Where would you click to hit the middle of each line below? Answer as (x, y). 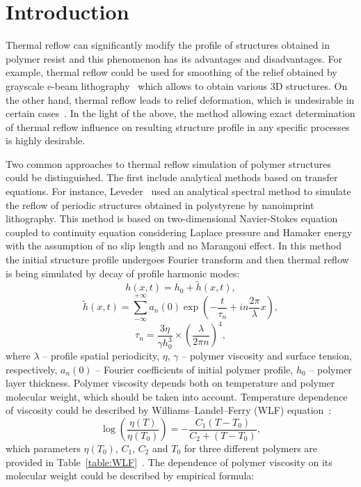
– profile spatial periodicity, (101, 356)
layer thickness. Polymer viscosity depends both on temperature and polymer (170, 383)
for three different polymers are (251, 448)
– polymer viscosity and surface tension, (267, 356)
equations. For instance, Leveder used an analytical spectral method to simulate (178, 191)
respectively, (32, 369)
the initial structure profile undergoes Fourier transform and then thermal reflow (177, 260)
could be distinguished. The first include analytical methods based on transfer (172, 177)
